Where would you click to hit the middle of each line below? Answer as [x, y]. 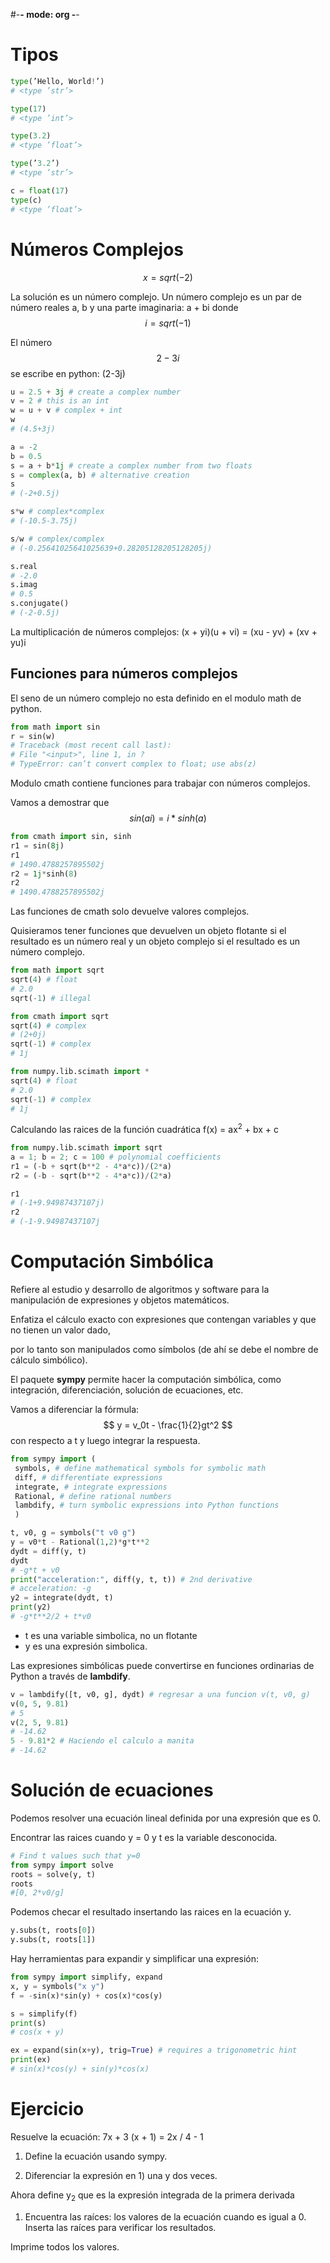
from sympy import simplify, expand [86, 1977]
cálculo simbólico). [49, 1360]
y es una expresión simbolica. [86, 1646]
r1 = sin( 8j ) [37, 845]
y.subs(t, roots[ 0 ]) [53, 1930]
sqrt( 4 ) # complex [48, 1025]
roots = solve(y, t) [53, 1874]
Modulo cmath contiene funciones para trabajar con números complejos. [160, 783]
